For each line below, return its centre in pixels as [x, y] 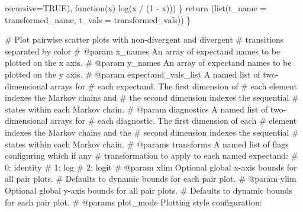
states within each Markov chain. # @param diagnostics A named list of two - [146, 109]
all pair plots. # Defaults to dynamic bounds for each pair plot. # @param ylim [151, 179]
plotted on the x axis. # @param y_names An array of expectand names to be [148, 62]
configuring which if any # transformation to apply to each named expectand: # [151, 155]
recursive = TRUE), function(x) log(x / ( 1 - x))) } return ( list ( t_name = [136, 8]
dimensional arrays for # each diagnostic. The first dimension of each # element [151, 121]
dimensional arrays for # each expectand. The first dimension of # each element [151, 86]
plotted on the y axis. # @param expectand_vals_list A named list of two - [142, 74]
